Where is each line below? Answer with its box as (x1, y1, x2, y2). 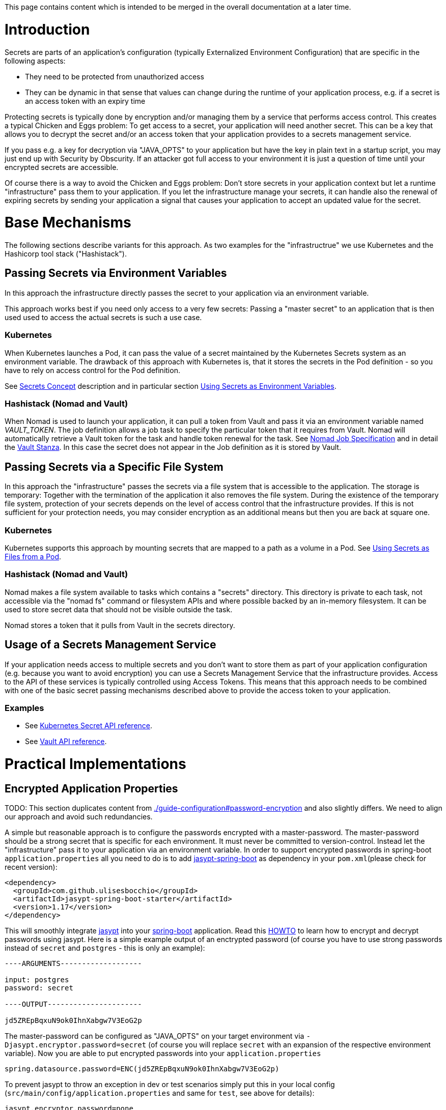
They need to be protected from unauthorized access (25, 72, 204, 81)
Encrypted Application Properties (5, 782, 178, 795)
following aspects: (5, 56, 66, 65)
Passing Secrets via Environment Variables (5, 267, 227, 280)
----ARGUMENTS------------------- (5, 959, 142, 968)
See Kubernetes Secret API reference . (25, 721, 153, 730)
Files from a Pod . (5, 552, 62, 561)
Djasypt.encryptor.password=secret (5, 1041, 147, 1049)
